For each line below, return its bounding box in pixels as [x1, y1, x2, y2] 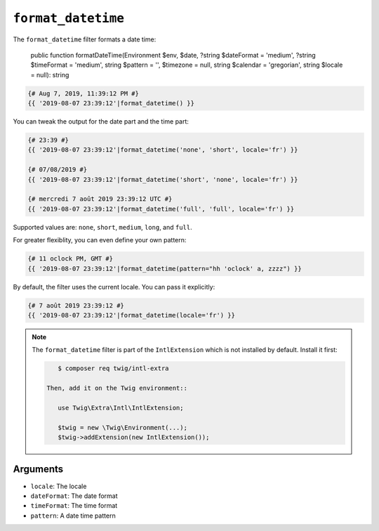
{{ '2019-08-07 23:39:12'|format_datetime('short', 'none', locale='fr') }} [27, 176, 298, 183]
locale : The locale [30, 482, 87, 490]
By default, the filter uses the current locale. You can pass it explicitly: [13, 282, 215, 291]
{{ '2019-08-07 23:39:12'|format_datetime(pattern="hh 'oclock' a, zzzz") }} [27, 264, 302, 273]
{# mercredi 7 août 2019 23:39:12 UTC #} [27, 195, 173, 203]
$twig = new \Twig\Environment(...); [57, 424, 187, 431]
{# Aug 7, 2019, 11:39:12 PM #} [27, 89, 140, 98]
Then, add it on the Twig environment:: [46, 384, 187, 393]
